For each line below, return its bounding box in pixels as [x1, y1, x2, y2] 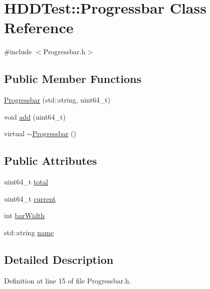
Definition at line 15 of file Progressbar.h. [4, 275, 131, 285]
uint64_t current [4, 193, 56, 204]
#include [4, 46, 32, 57]
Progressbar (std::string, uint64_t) [4, 94, 111, 105]
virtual [4, 128, 25, 139]
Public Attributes [4, 153, 97, 168]
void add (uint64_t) [4, 111, 66, 122]
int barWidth [4, 210, 45, 221]
